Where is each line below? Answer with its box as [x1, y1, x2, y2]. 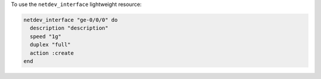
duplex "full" [30, 41, 71, 48]
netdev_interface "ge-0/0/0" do [23, 17, 118, 23]
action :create [30, 50, 74, 56]
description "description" [30, 25, 109, 32]
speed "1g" [30, 33, 62, 39]
